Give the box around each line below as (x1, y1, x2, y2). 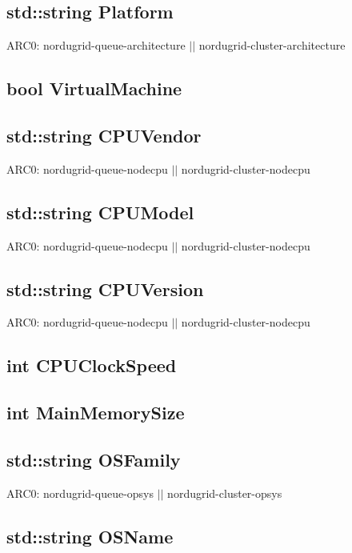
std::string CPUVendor (6, 122, 202, 147)
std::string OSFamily (6, 447, 181, 471)
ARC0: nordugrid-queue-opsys (6, 484, 154, 501)
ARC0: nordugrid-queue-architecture (6, 37, 186, 54)
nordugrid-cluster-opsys (167, 484, 282, 501)
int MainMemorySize (6, 400, 185, 425)
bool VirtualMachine (6, 76, 182, 101)
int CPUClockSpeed (6, 353, 177, 378)
